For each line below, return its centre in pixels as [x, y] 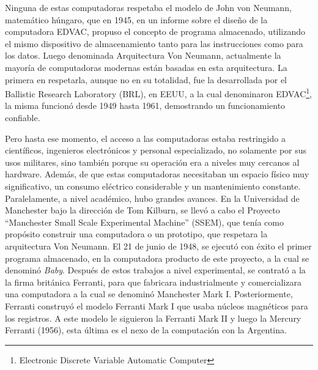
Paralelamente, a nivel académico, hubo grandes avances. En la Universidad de [152, 198]
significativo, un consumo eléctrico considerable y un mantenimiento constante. [153, 186]
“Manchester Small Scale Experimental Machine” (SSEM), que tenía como [144, 222]
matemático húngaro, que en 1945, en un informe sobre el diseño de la [136, 19]
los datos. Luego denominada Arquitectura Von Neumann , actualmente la [143, 55]
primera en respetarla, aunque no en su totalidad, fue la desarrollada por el [146, 79]
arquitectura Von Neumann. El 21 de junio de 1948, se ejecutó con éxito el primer [158, 246]
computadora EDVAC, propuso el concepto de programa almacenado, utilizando [155, 31]
